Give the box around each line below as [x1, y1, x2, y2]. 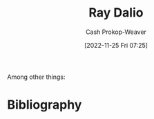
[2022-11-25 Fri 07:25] [84, 41, 148, 49]
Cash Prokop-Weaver [85, 28, 147, 36]
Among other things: [7, 73, 66, 81]
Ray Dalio [88, 5, 144, 21]
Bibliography [7, 97, 82, 113]
